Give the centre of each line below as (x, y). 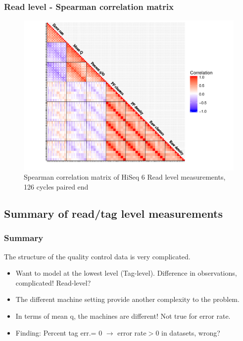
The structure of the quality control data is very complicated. (97, 256)
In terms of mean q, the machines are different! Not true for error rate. (123, 316)
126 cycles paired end (56, 187)
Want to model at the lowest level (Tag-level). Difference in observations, (126, 273)
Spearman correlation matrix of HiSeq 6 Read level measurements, (125, 177)
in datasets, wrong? (191, 332)
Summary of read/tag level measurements (113, 214)
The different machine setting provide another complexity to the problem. (127, 299)
